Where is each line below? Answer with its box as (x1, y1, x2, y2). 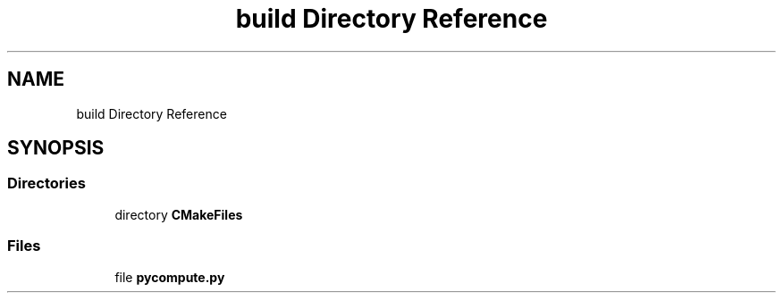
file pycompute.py (114, 269, 225, 285)
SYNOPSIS (7, 137, 105, 160)
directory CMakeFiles (114, 206, 243, 222)
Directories (7, 174, 86, 193)
